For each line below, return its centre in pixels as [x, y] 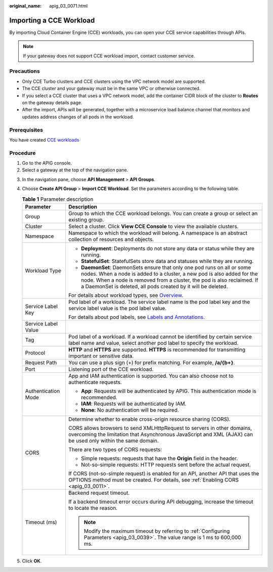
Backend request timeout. [99, 493]
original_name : [26, 6]
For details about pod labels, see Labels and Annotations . [136, 317]
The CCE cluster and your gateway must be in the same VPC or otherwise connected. [111, 89]
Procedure [22, 153]
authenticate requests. [95, 382]
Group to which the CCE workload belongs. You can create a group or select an [163, 213]
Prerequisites [26, 130]
